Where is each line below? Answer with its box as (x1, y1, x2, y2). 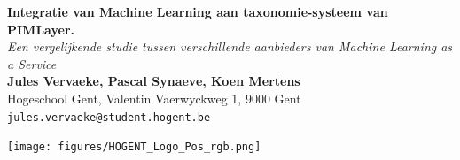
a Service (7, 54, 57, 72)
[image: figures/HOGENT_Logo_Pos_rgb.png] (7, 141, 261, 154)
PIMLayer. (7, 19, 74, 38)
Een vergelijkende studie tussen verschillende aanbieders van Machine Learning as (7, 37, 453, 56)
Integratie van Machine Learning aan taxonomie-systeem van (7, 3, 388, 20)
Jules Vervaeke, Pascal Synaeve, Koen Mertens (7, 72, 300, 90)
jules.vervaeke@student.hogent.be (7, 110, 211, 124)
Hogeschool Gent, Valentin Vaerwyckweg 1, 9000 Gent (7, 88, 301, 107)
